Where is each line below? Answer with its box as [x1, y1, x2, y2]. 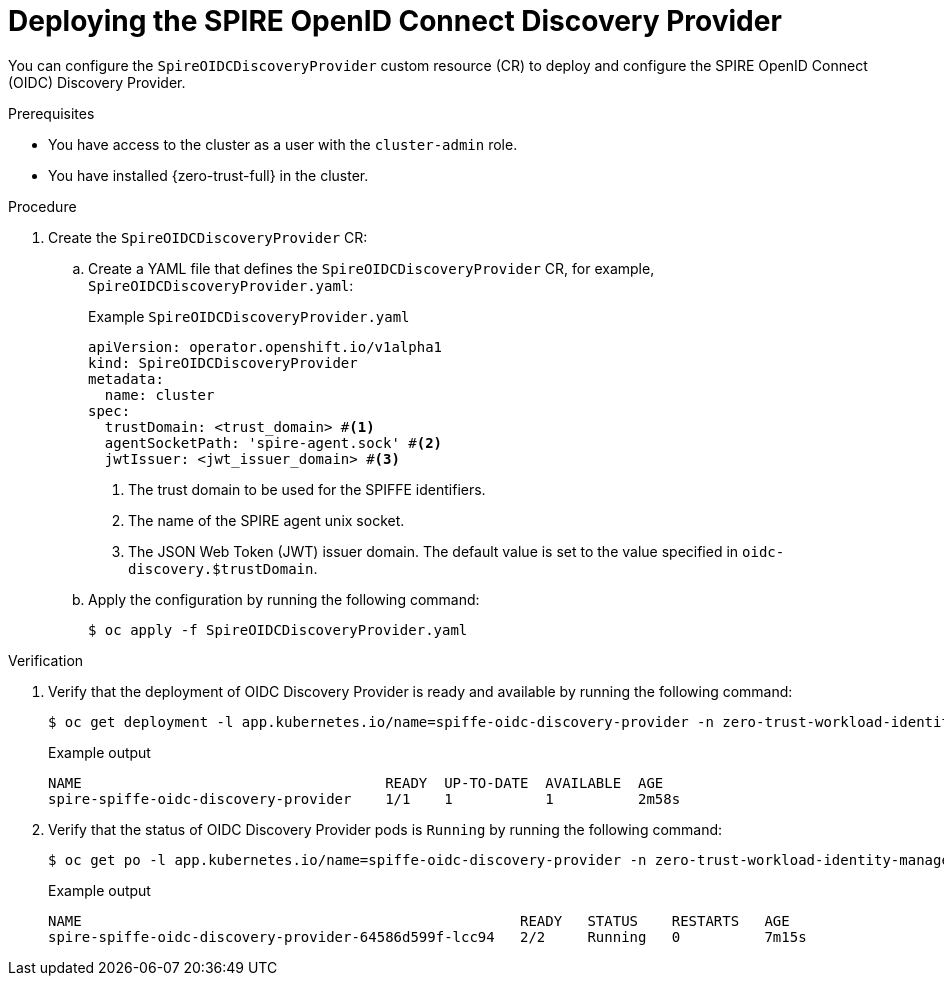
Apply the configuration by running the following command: [88, 590, 480, 608]
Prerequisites [8, 104, 95, 122]
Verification [8, 651, 84, 669]
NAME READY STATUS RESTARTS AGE [48, 912, 790, 929]
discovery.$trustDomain [128, 560, 314, 577]
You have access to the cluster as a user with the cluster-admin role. [48, 135, 518, 153]
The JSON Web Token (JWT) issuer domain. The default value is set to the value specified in [128, 542, 739, 560]
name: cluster [104, 386, 215, 403]
